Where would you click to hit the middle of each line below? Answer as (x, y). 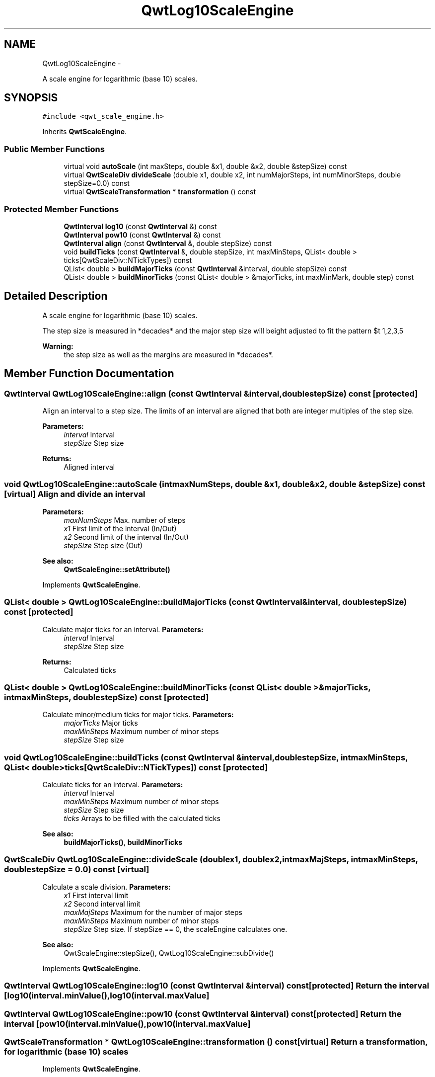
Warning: (58, 346)
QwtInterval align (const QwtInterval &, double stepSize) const (168, 243)
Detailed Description (56, 296)
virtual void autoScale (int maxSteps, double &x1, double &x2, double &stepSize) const (205, 166)
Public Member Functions (54, 149)
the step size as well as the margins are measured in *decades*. (168, 354)
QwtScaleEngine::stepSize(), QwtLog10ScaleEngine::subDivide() (169, 953)
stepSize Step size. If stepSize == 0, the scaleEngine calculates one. (176, 929)
